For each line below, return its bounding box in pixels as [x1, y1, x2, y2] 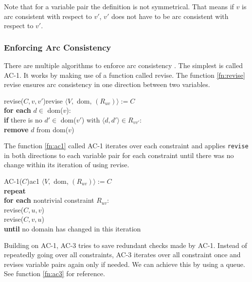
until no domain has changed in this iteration [4, 223, 141, 233]
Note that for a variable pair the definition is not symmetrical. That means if [4, 1, 234, 11]
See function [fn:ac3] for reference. [4, 268, 105, 279]
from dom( [36, 124, 69, 134]
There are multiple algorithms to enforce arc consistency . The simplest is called [4, 60, 243, 70]
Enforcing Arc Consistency [4, 41, 111, 53]
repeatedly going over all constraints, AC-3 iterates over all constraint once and [4, 249, 241, 260]
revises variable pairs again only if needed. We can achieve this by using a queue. [4, 259, 245, 269]
